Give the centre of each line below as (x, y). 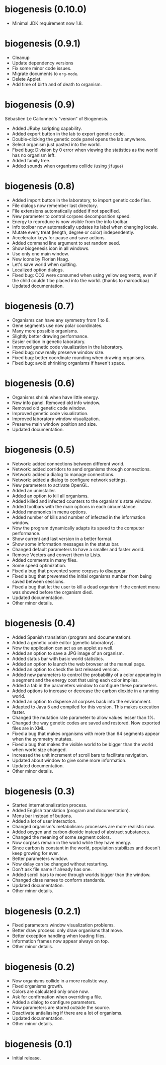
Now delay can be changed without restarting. (60, 864)
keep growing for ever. (35, 853)
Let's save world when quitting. (45, 264)
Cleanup (21, 57)
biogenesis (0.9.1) (43, 44)
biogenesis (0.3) (40, 791)
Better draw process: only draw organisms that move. (68, 930)
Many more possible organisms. (45, 330)
